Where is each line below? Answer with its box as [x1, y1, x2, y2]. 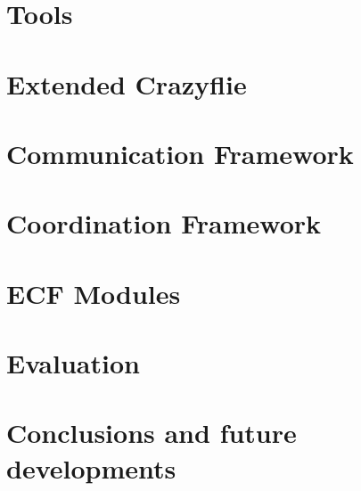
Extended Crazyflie [6, 65, 247, 102]
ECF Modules [6, 274, 181, 311]
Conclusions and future [6, 414, 297, 451]
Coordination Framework [6, 205, 321, 241]
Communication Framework [6, 135, 354, 171]
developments [6, 449, 176, 486]
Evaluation [6, 345, 140, 381]
